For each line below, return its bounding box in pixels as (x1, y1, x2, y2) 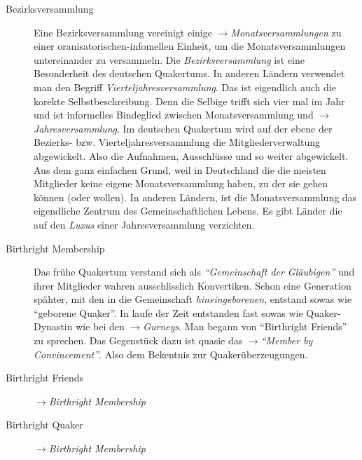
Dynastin (34, 319, 73, 334)
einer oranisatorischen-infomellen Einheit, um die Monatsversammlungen (34, 39, 346, 53)
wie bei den (76, 319, 125, 334)
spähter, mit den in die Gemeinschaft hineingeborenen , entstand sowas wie (34, 292, 352, 306)
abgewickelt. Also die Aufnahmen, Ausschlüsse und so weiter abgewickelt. (34, 148, 349, 163)
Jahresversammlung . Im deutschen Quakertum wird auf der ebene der (34, 121, 333, 135)
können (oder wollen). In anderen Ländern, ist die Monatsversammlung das (34, 189, 357, 204)
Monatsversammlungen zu (230, 25, 342, 39)
